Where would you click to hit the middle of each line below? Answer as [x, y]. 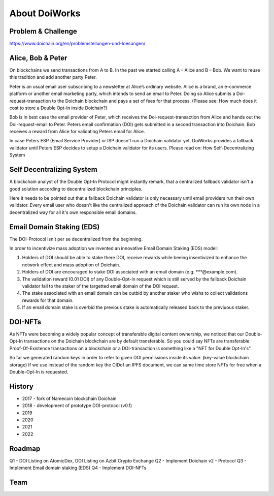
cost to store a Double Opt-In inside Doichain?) [58, 108]
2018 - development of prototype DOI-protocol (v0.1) [77, 406]
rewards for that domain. [48, 300]
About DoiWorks [45, 13]
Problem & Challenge [43, 31]
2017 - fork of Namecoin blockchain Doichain [69, 398]
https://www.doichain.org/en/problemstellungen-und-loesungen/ [77, 44]
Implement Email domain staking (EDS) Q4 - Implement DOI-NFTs [78, 468]
